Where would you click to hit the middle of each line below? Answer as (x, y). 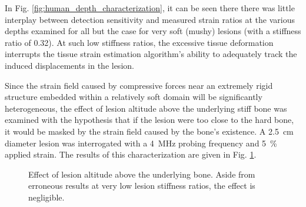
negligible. (46, 197)
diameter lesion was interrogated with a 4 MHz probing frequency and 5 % (141, 143)
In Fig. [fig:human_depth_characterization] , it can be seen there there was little (150, 8)
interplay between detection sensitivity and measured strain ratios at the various (150, 19)
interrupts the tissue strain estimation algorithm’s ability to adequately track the (151, 54)
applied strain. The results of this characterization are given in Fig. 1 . (131, 154)
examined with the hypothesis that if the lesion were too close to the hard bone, (149, 120)
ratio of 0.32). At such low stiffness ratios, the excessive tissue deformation (139, 42)
